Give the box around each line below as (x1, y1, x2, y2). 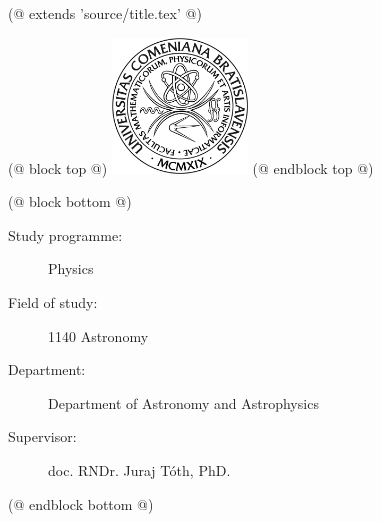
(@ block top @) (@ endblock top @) (8, 157, 374, 178)
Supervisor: (8, 426, 77, 447)
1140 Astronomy (48, 325, 149, 346)
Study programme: (8, 224, 123, 245)
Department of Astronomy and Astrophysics (48, 392, 319, 413)
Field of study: (8, 292, 98, 313)
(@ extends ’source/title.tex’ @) (8, 3, 202, 23)
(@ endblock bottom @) (8, 493, 154, 514)
